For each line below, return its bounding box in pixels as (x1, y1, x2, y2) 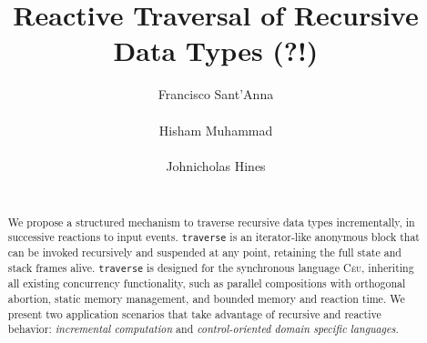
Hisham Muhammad (158, 120, 273, 139)
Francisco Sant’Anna (158, 85, 274, 104)
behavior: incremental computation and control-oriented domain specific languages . (7, 321, 399, 337)
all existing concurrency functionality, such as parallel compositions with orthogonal (7, 276, 406, 291)
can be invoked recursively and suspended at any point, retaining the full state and (7, 245, 402, 260)
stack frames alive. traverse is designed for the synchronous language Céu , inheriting (7, 260, 414, 276)
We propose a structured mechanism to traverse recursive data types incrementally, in (7, 214, 415, 229)
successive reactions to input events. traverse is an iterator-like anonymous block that (7, 229, 420, 245)
